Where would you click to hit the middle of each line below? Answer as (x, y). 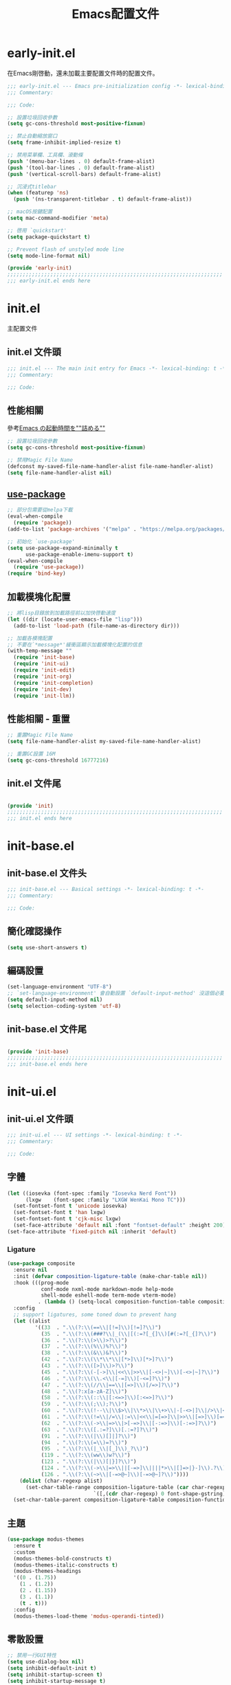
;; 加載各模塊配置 (30, 638)
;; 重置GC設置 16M (31, 753)
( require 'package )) (43, 523)
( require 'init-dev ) (43, 689)
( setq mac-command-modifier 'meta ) (58, 218)
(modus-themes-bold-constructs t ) (63, 1559)
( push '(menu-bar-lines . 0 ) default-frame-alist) (81, 161)
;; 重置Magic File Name (40, 735)
